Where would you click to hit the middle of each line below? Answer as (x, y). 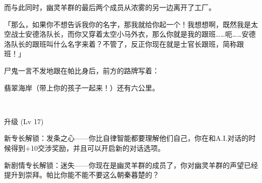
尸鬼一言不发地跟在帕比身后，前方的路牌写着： (82, 70)
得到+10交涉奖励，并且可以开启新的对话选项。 (88, 148)
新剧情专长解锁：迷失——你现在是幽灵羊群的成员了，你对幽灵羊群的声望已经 (131, 165)
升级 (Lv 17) (24, 121)
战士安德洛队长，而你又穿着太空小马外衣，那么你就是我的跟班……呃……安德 (133, 34)
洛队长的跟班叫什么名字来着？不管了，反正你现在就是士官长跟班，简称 (120, 43)
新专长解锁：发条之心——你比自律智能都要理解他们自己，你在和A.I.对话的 (126, 138)
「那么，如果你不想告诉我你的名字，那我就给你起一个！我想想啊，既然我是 (127, 24)
